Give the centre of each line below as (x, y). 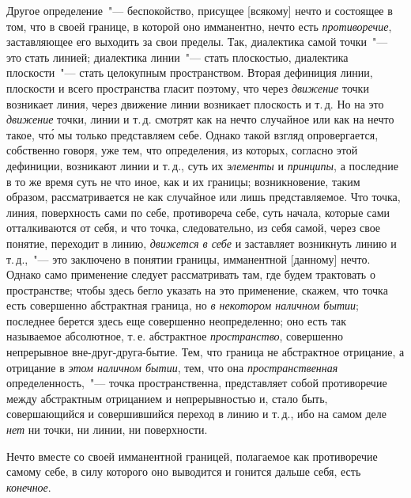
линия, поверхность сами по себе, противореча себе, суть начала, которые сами (198, 212)
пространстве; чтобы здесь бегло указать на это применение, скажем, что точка (197, 289)
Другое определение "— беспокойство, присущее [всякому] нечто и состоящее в (200, 10)
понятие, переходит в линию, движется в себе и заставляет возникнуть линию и (202, 243)
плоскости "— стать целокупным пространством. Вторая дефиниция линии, (190, 72)
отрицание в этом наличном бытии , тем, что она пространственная (172, 367)
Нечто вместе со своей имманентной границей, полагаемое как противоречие (192, 456)
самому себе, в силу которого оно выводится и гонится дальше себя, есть (184, 471)
